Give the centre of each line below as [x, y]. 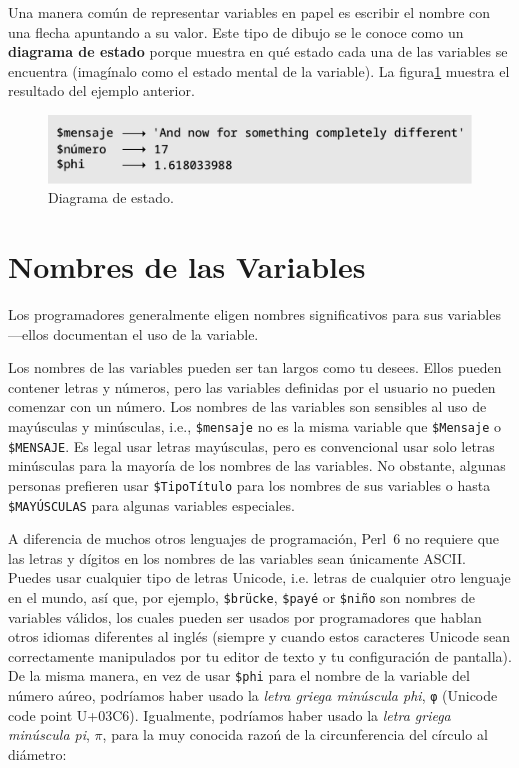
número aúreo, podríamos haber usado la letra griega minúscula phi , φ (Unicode [253, 695]
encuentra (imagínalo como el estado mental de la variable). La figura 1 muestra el [259, 70]
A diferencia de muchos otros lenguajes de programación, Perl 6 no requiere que [254, 538]
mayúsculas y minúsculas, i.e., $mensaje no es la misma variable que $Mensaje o [255, 425]
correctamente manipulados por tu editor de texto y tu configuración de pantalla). [260, 655]
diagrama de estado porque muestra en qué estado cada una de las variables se [258, 51]
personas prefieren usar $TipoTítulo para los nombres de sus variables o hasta [249, 484]
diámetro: [37, 753]
